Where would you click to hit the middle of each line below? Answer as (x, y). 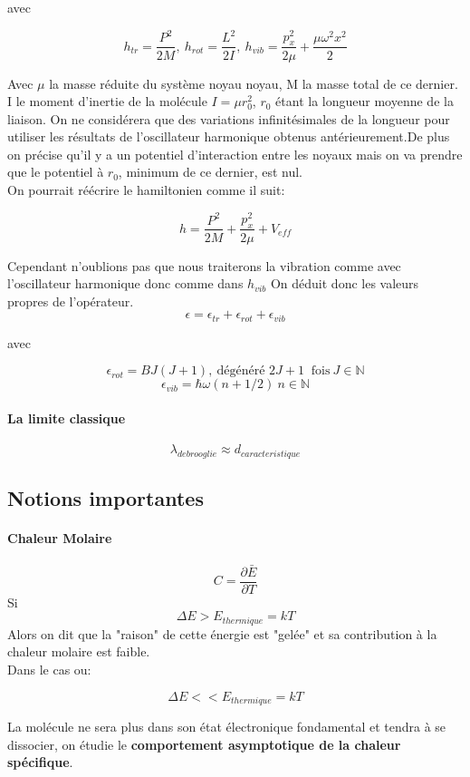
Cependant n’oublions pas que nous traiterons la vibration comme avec (204, 265)
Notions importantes (106, 498)
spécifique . (40, 762)
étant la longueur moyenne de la (364, 101)
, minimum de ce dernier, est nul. (210, 172)
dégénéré (241, 371)
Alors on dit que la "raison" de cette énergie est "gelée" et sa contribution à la (222, 633)
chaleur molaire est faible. (79, 651)
